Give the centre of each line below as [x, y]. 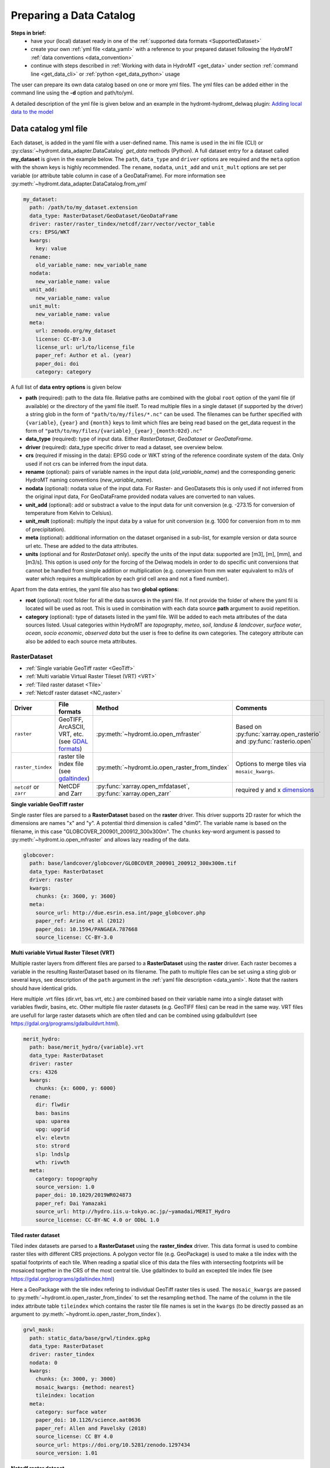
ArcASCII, [72, 726]
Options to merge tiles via [271, 763]
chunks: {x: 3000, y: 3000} [76, 1379]
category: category [64, 372]
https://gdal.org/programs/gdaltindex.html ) [63, 1279]
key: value [51, 249]
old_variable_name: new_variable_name [91, 265]
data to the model [32, 112]
